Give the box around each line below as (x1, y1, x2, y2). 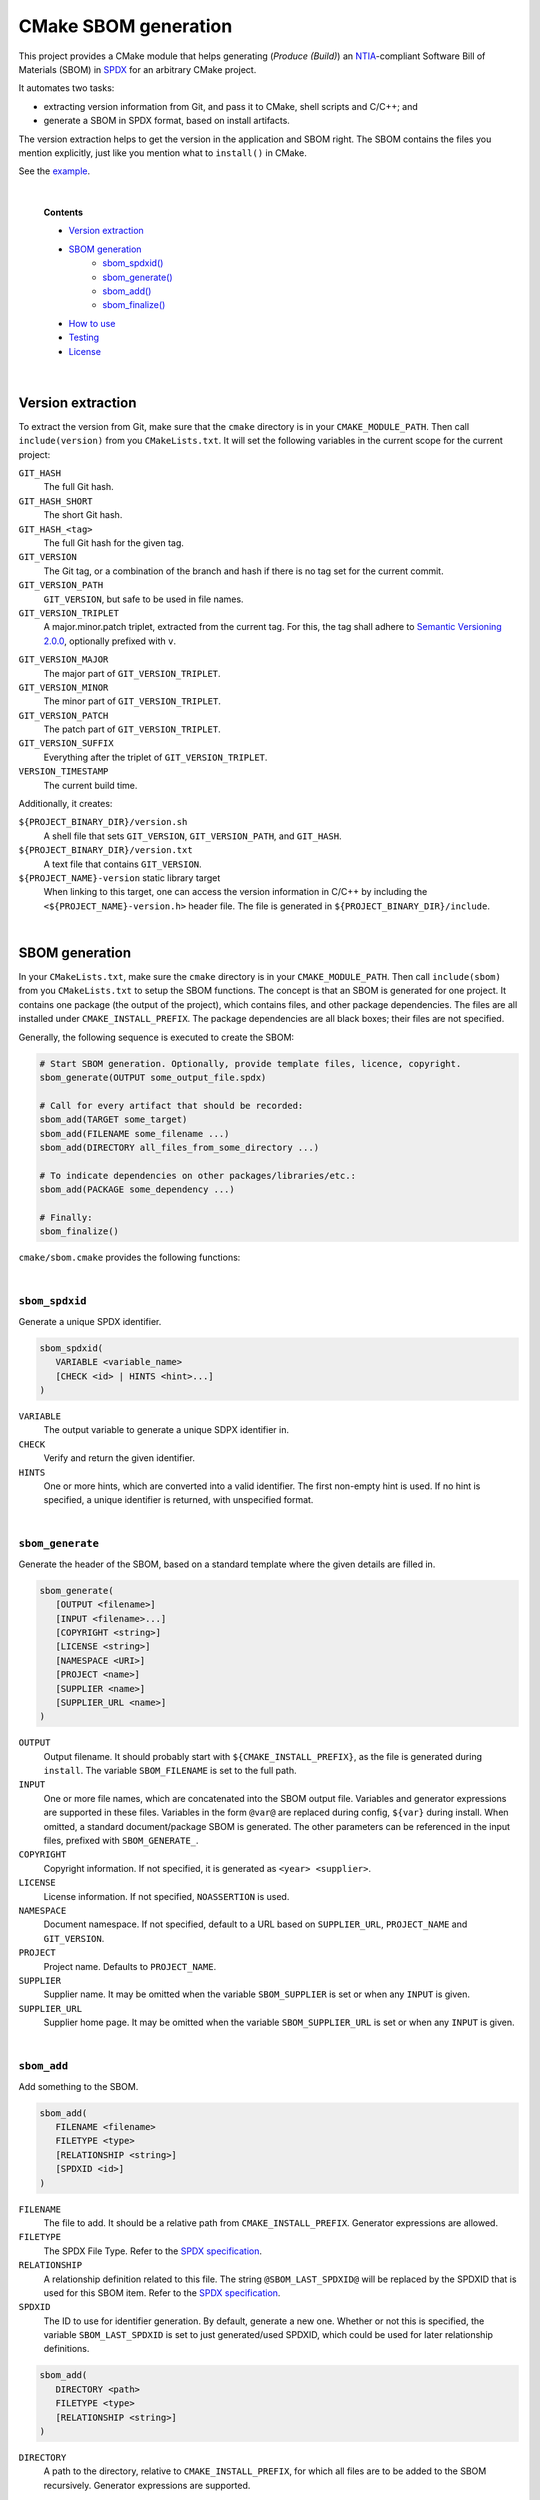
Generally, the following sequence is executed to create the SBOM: (18, 1031, 295, 1043)
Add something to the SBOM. (18, 2080, 139, 2092)
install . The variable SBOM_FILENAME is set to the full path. (43, 1765, 297, 1777)
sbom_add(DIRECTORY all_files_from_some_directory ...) (39, 1141, 320, 1153)
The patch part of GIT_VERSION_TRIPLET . (43, 723, 221, 735)
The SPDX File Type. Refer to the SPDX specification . (43, 2245, 262, 2257)
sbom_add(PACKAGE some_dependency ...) (39, 1184, 235, 1195)
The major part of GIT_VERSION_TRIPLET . (43, 667, 221, 679)
